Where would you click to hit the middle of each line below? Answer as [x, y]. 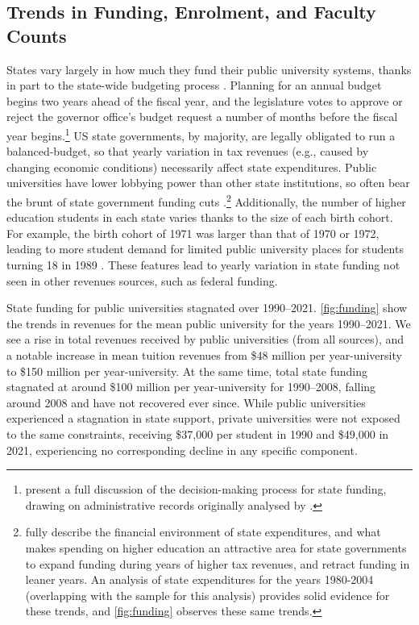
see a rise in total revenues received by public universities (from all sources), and [205, 339]
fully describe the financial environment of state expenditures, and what [203, 532]
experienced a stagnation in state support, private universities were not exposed [203, 418]
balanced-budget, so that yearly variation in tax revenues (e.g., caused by [188, 151]
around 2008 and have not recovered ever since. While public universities [186, 402]
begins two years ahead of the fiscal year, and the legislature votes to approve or [205, 100]
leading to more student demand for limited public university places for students [205, 249]
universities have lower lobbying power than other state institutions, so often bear [208, 183]
